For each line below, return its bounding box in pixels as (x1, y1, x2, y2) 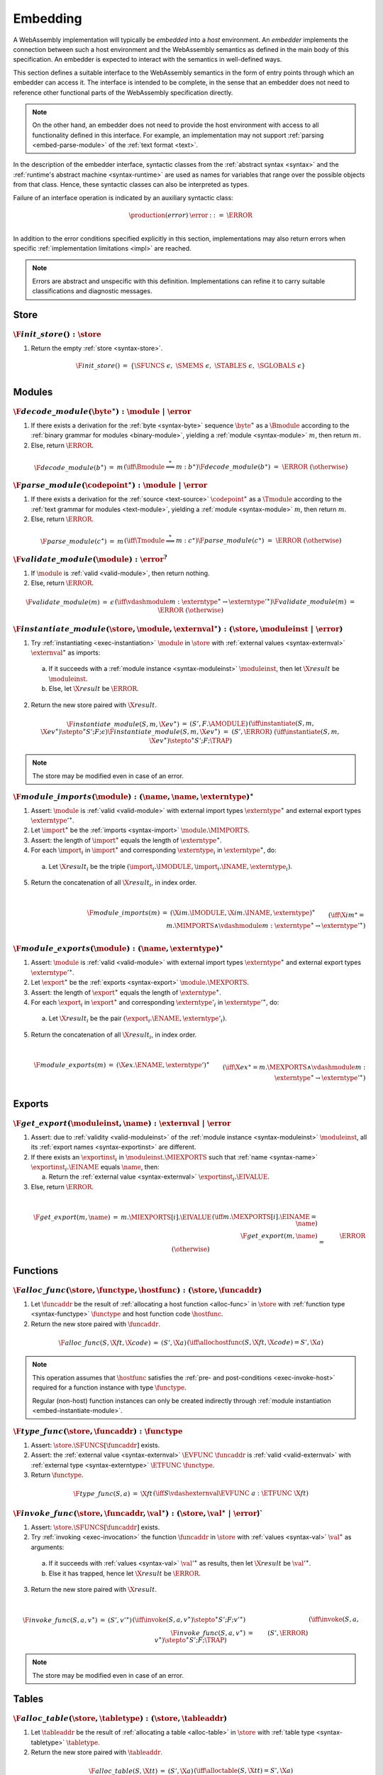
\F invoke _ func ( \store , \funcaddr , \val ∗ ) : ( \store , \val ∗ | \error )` (13, 1507, 262, 1518)
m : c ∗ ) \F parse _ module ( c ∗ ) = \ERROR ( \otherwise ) (175, 535, 342, 545)
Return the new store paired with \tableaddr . (30, 1748, 163, 1757)
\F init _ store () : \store (13, 329, 102, 339)
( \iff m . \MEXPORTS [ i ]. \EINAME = (211, 1213, 317, 1220)
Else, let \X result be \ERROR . (48, 684, 139, 693)
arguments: (30, 1543, 65, 1551)
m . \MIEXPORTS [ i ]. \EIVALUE (121, 1213, 212, 1221)
